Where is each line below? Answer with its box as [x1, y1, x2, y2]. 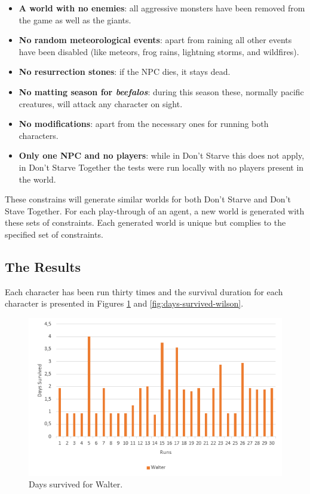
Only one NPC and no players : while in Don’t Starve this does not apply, [19, 149, 305, 162]
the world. [19, 172, 56, 185]
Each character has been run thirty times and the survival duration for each [5, 285, 283, 298]
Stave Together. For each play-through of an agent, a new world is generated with [5, 204, 305, 217]
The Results [5, 257, 81, 275]
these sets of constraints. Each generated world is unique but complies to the [5, 216, 286, 229]
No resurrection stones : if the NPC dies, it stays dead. [19, 65, 231, 78]
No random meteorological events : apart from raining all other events [19, 34, 292, 46]
